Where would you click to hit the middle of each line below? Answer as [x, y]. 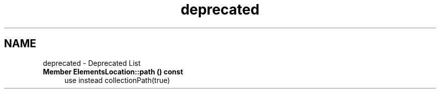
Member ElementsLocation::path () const [113, 71]
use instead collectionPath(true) [117, 80]
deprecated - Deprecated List [92, 63]
